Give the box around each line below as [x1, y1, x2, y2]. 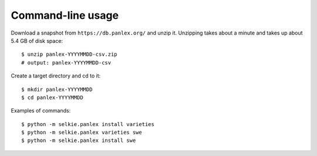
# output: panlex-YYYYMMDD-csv [21, 59, 112, 66]
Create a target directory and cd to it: [11, 72, 101, 79]
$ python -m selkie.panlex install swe [21, 137, 136, 144]
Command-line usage [11, 9, 119, 22]
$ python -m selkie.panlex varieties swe [21, 129, 142, 136]
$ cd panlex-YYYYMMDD [21, 94, 83, 101]
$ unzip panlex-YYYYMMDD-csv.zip [21, 51, 117, 58]
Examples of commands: [11, 107, 71, 114]
